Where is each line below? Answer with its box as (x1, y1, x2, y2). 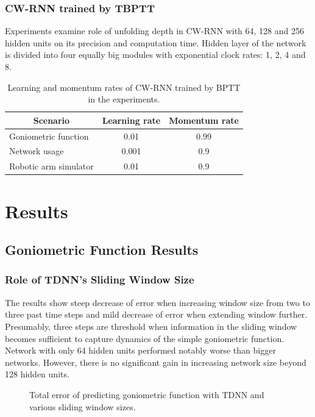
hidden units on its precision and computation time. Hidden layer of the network (5, 36, 306, 49)
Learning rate (102, 113, 161, 126)
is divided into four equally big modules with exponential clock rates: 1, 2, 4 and (5, 48, 306, 61)
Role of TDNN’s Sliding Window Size (5, 272, 194, 287)
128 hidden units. (5, 368, 69, 380)
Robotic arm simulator (9, 160, 94, 173)
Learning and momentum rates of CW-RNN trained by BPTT (7, 80, 241, 93)
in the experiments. (88, 93, 160, 105)
